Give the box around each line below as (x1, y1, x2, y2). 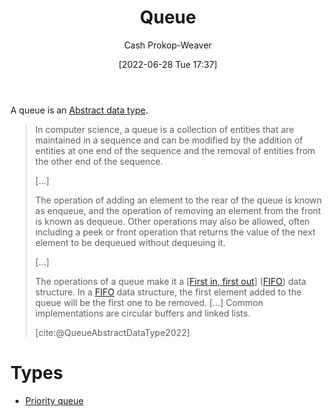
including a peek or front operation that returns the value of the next (34, 226, 316, 238)
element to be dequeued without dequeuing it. (34, 236, 226, 248)
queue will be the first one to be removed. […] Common (34, 296, 264, 308)
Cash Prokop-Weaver (123, 39, 213, 51)
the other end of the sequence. (34, 155, 163, 167)
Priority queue (24, 394, 84, 406)
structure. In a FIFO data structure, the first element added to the (34, 286, 302, 298)
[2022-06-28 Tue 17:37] (118, 58, 218, 70)
